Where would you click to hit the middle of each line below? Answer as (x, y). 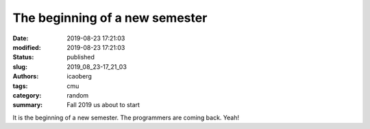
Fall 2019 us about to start (103, 105)
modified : (27, 47)
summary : (28, 105)
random (78, 95)
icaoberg (79, 76)
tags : (20, 86)
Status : (23, 57)
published (81, 57)
